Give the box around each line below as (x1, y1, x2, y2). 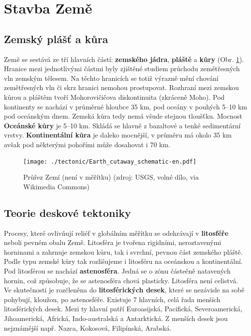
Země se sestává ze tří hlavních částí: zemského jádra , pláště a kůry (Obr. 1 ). (4, 54, 244, 64)
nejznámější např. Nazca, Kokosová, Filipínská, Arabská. (4, 322, 172, 333)
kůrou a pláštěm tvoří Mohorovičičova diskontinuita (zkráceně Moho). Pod (4, 92, 225, 102)
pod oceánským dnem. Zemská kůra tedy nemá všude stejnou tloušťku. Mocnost (4, 111, 242, 121)
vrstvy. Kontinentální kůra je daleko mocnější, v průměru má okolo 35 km (4, 130, 232, 140)
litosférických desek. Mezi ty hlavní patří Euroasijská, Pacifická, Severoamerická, (4, 304, 243, 314)
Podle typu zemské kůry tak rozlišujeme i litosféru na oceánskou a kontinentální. (4, 256, 243, 266)
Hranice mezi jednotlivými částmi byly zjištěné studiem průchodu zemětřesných (4, 63, 240, 74)
